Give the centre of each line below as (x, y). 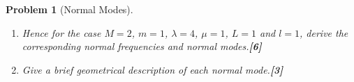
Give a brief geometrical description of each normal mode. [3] (153, 69)
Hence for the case (61, 32)
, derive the (324, 32)
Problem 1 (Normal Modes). (69, 9)
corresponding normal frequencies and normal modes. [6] (142, 46)
